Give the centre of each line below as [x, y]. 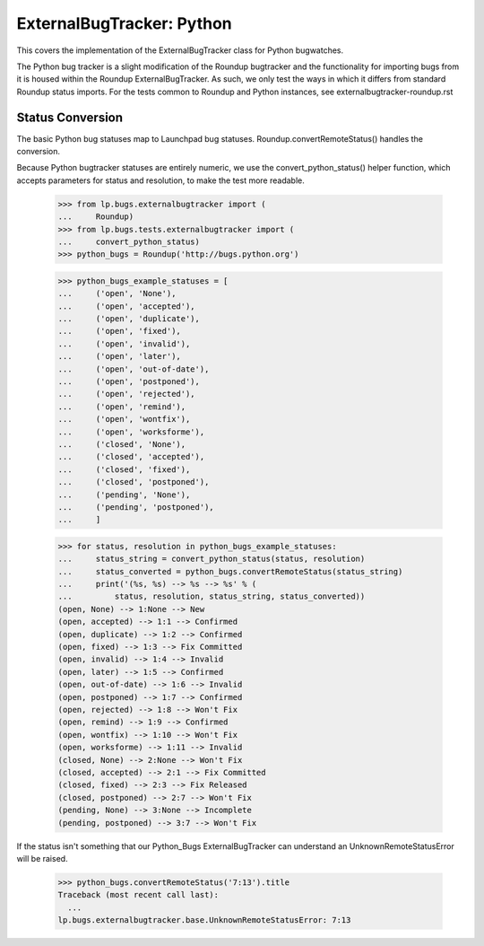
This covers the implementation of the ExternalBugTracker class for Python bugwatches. [180, 50]
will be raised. [42, 858]
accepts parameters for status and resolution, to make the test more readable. [160, 180]
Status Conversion [70, 117]
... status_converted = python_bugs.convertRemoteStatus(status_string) [230, 571]
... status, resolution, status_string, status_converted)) [212, 596]
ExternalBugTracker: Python [124, 23]
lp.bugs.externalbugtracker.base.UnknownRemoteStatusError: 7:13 [204, 920]
